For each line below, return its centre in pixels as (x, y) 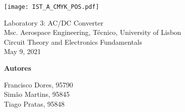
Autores (18, 68)
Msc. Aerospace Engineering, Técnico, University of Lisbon (93, 32)
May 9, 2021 (23, 51)
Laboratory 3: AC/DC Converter (54, 22)
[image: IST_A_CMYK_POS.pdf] (52, 7)
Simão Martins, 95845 (37, 94)
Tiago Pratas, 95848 (34, 103)
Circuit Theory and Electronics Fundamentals (73, 42)
